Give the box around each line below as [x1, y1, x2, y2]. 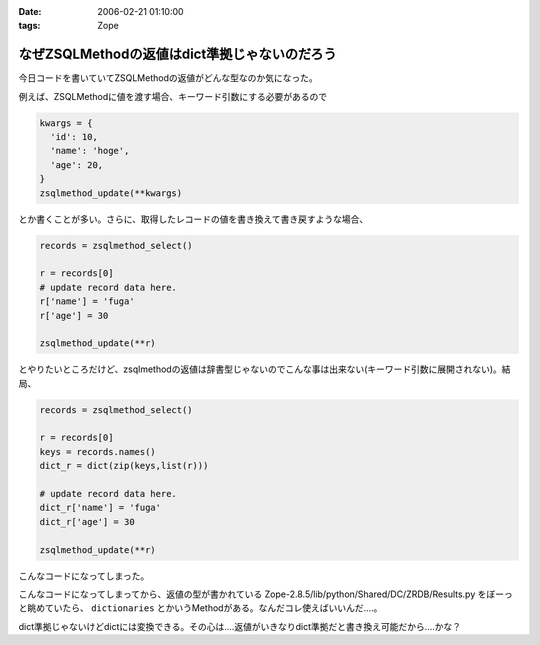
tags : [18, 20, 41, 32]
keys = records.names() [39, 446, 157, 457]
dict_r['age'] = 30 [39, 516, 135, 527]
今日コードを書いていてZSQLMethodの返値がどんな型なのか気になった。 [18, 72, 319, 84]
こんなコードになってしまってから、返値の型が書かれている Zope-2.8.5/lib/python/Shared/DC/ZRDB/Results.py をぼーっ [18, 588, 514, 600]
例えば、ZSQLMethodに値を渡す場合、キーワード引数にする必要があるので [18, 90, 328, 102]
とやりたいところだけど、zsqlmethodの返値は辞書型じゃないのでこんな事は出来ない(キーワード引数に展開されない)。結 [18, 363, 511, 375]
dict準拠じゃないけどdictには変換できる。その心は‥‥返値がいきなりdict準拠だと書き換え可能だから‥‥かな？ [18, 620, 462, 632]
